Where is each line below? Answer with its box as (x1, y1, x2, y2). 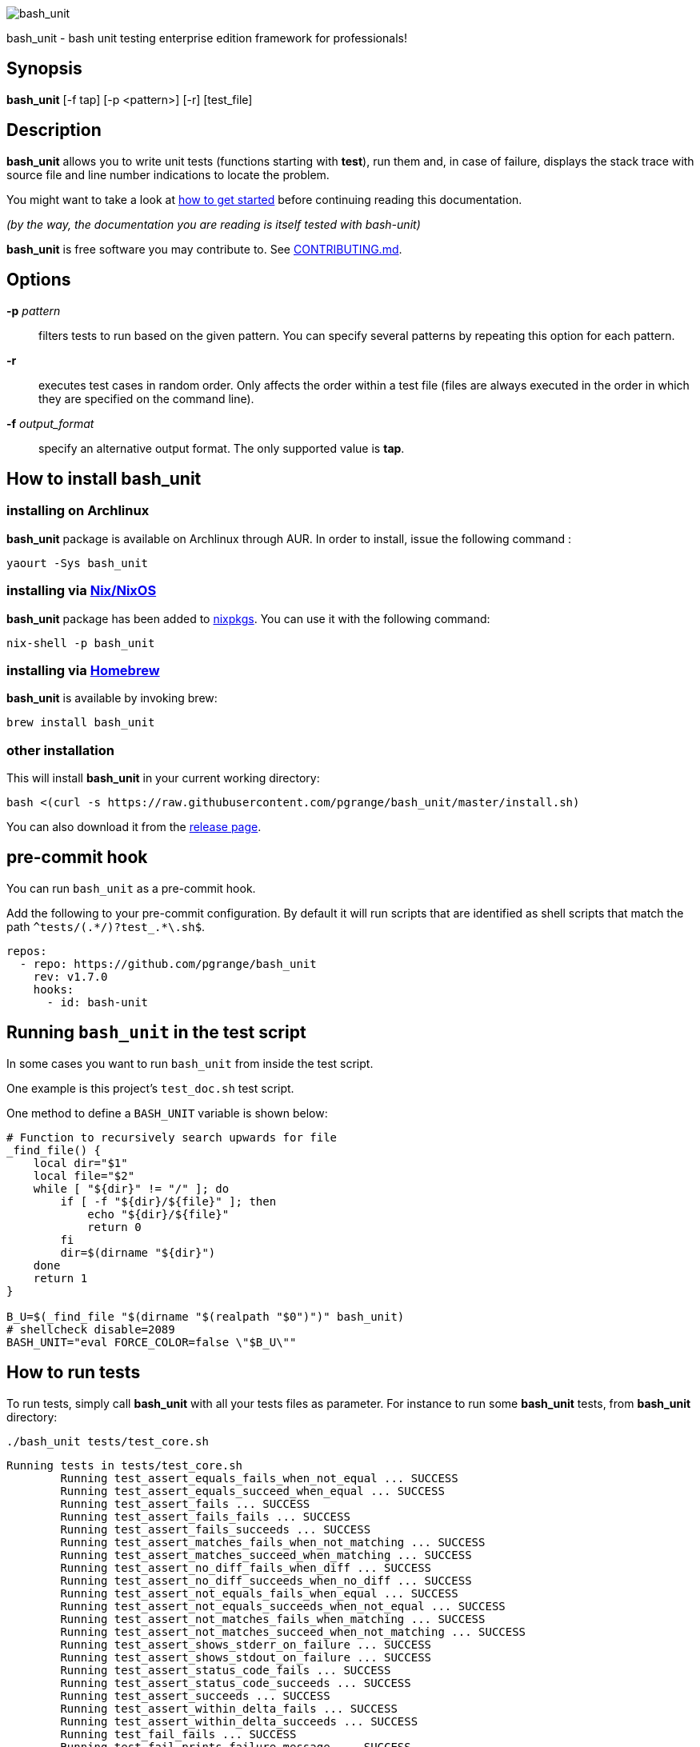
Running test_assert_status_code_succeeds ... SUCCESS (60, 1676, 411, 1689)
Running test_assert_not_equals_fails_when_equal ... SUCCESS (60, 1586, 458, 1600)
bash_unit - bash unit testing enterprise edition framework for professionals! (6, 31, 407, 45)
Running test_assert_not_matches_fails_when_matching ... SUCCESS (60, 1612, 486, 1625)
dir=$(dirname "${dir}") (60, 1245, 216, 1259)
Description (6, 120, 102, 141)
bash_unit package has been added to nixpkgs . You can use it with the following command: (6, 611, 490, 626)
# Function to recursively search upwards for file (6, 1130, 338, 1144)
